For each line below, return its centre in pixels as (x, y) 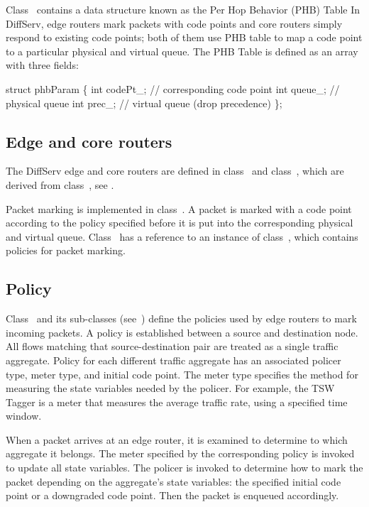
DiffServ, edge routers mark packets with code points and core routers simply (174, 23)
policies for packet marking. (66, 250)
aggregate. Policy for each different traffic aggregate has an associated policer (174, 360)
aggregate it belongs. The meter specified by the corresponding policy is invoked (180, 453)
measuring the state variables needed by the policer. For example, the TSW (170, 388)
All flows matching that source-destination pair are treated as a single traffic (172, 346)
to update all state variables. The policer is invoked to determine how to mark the (184, 468)
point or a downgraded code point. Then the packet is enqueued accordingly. (172, 495)
